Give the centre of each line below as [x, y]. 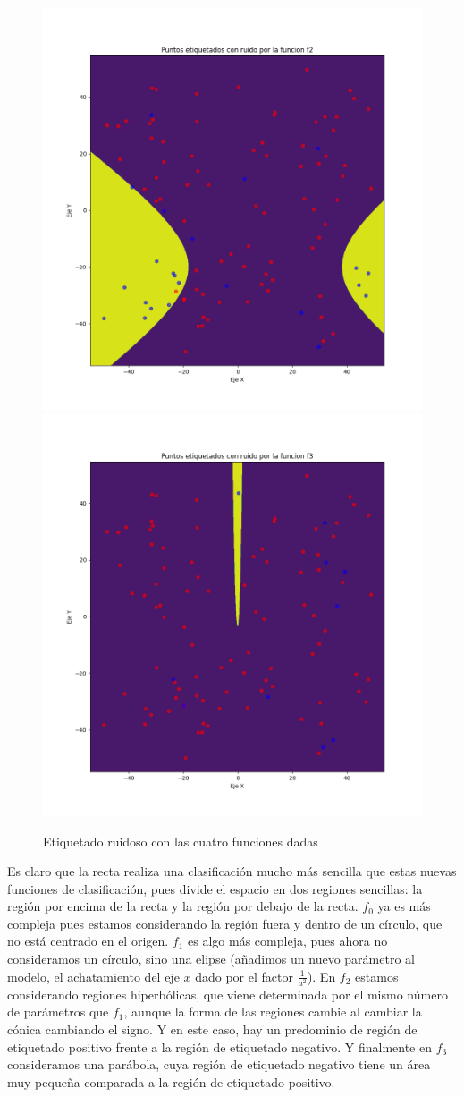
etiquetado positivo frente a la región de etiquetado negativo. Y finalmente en [219, 1046]
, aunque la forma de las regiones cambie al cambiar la [273, 1012]
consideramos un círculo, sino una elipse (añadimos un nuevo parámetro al [211, 959]
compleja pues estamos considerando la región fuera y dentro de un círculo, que [225, 923]
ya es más [404, 906]
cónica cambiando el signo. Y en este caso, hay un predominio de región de [212, 1029]
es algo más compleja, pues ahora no [288, 941]
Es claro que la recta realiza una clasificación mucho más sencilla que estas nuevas [232, 871]
